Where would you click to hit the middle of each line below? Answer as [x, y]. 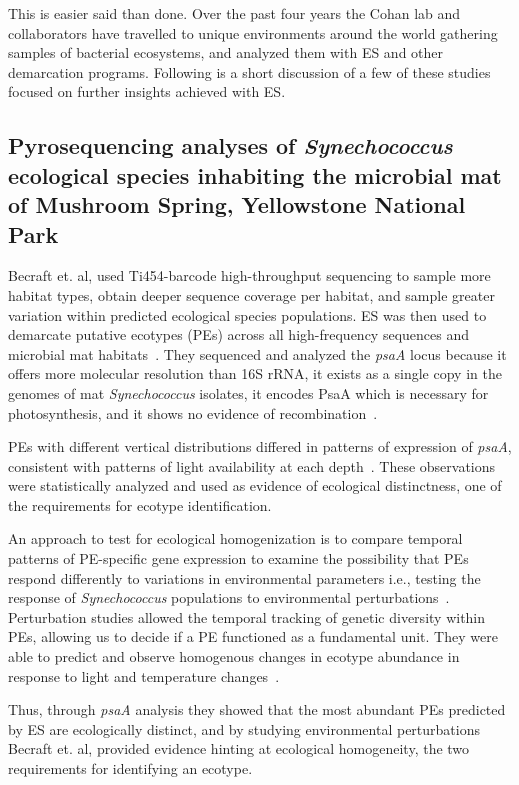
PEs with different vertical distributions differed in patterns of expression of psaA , [260, 446]
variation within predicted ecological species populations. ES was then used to [247, 314]
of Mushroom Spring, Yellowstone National [237, 204]
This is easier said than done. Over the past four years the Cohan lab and [234, 13]
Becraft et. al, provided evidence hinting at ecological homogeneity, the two [239, 748]
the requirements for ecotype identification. [140, 504]
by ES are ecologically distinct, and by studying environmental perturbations [244, 728]
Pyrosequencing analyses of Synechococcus [230, 145]
